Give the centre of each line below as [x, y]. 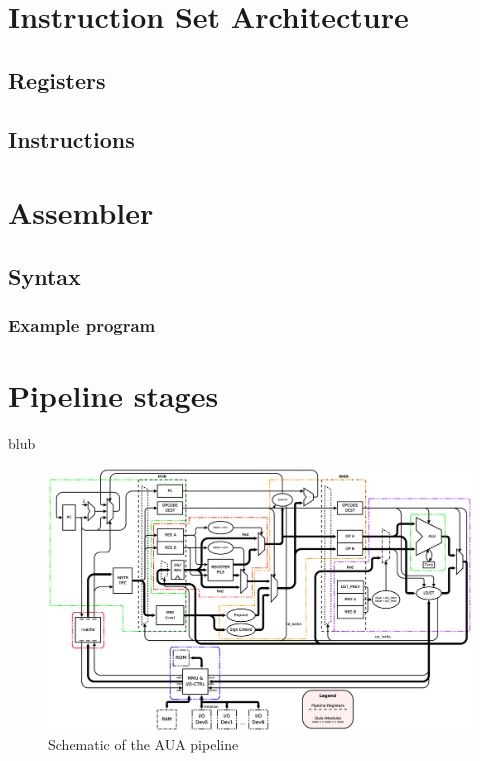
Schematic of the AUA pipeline [143, 744]
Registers [57, 79]
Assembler [81, 212]
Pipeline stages [113, 395]
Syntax [44, 275]
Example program [82, 325]
